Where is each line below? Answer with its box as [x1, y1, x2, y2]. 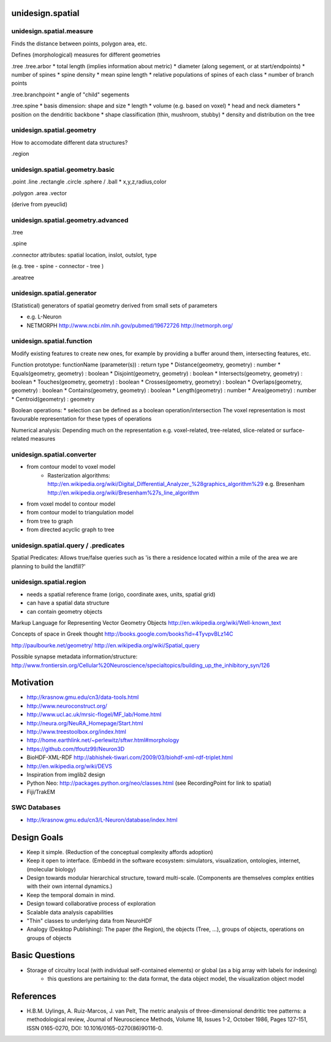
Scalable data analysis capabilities [26, 908, 113, 916]
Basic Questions [11, 950, 75, 960]
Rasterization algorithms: [47, 471, 110, 479]
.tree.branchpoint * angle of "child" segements [11, 91, 130, 98]
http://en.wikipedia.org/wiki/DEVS [26, 762, 113, 770]
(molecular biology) [26, 865, 76, 873]
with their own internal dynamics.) [26, 882, 113, 890]
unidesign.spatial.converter [11, 450, 97, 458]
